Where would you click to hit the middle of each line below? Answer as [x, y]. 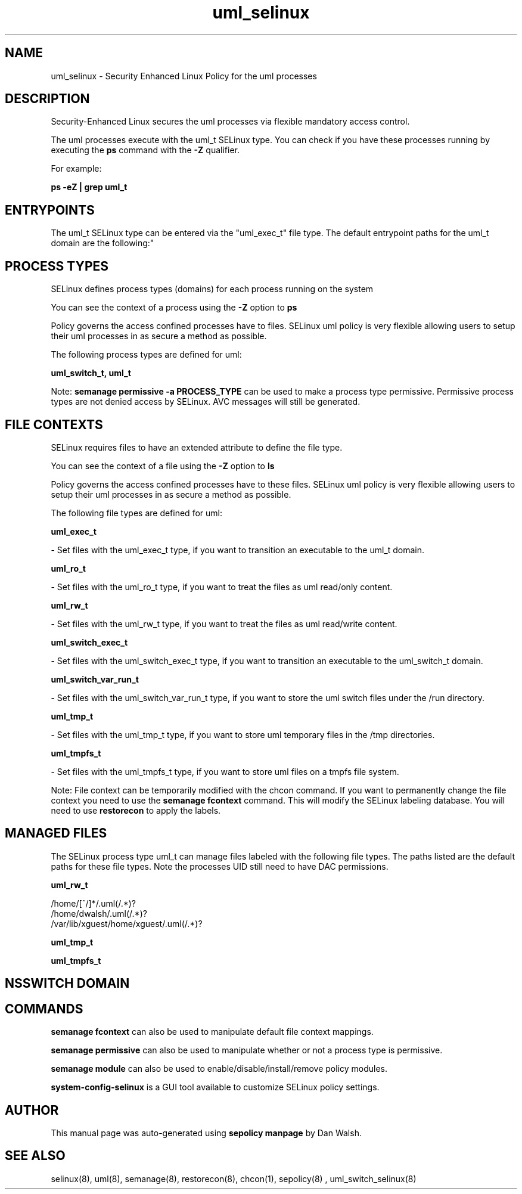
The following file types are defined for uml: [136, 513]
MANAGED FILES [56, 833]
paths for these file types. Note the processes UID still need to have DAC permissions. [220, 866]
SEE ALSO [35, 1156]
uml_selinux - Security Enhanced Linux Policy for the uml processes [184, 76]
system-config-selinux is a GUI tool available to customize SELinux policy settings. [215, 1087]
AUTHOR [32, 1110]
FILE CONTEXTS [54, 424]
